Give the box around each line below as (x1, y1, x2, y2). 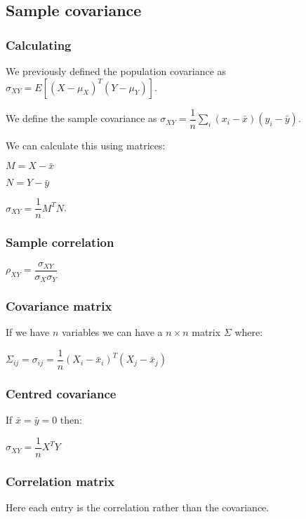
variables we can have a (61, 325, 163, 339)
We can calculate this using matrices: (6, 137, 166, 152)
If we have (6, 325, 50, 339)
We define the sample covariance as (6, 111, 157, 126)
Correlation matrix (6, 472, 115, 490)
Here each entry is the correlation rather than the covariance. (6, 500, 270, 515)
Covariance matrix (6, 297, 112, 314)
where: (234, 325, 263, 339)
